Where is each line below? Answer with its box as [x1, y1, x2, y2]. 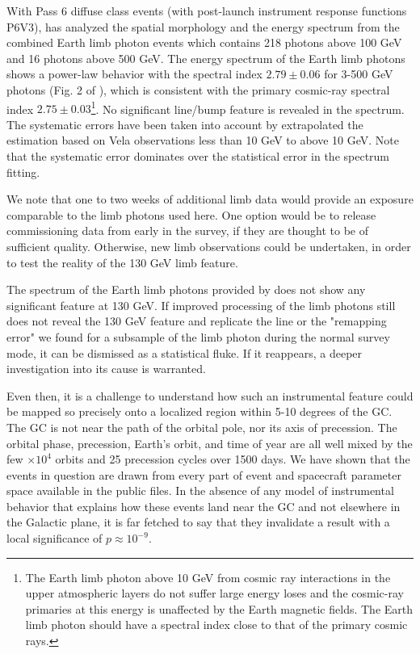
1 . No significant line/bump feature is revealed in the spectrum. [90, 98, 405, 117]
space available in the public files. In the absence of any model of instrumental [6, 482, 394, 499]
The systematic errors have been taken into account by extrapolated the [6, 115, 363, 132]
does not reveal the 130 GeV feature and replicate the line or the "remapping [6, 312, 387, 329]
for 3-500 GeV [324, 65, 393, 82]
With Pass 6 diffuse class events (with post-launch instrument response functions [6, 2, 407, 19]
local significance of [6, 530, 103, 547]
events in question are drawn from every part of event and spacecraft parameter [6, 466, 401, 483]
